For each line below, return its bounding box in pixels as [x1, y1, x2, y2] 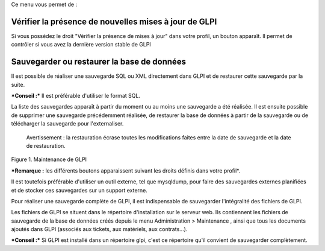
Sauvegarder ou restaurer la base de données [11, 57, 187, 67]
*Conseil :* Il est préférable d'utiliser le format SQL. [11, 92, 141, 99]
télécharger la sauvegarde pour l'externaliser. [11, 120, 124, 127]
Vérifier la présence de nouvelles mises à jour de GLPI [11, 16, 217, 27]
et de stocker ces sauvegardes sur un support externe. [11, 186, 147, 194]
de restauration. [26, 142, 66, 149]
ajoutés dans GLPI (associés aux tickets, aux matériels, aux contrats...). [11, 226, 188, 233]
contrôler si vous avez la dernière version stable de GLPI [11, 41, 152, 48]
